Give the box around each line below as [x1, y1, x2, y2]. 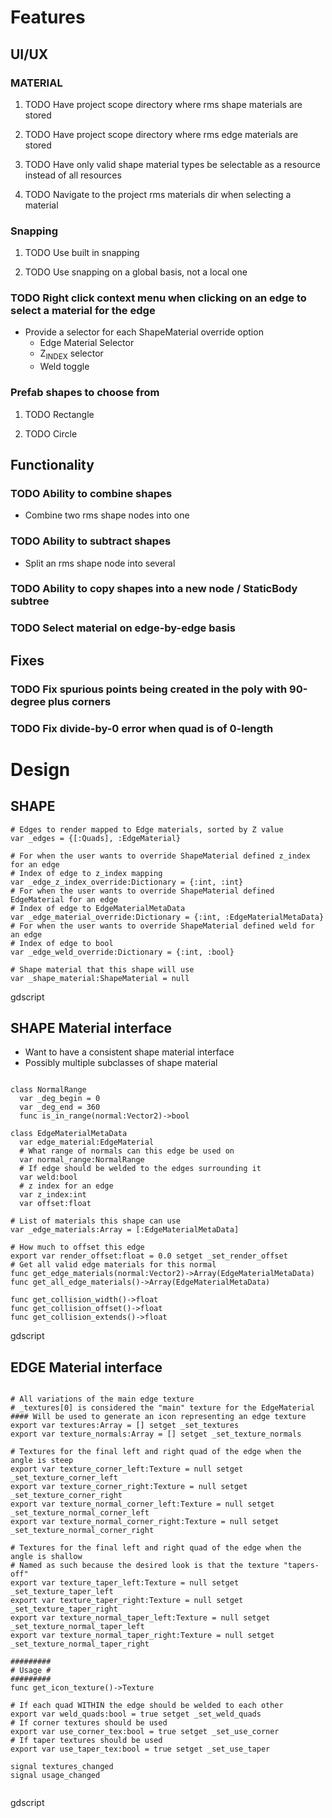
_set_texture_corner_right [10, 1491, 123, 1501]
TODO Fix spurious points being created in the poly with [10, 682, 288, 696]
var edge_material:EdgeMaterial [19, 1137, 155, 1148]
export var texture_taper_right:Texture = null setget [10, 1596, 244, 1606]
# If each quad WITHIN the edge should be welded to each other [10, 1701, 284, 1711]
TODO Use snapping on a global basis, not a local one [24, 266, 248, 278]
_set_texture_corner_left [10, 1473, 118, 1483]
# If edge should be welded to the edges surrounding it [19, 1164, 262, 1174]
